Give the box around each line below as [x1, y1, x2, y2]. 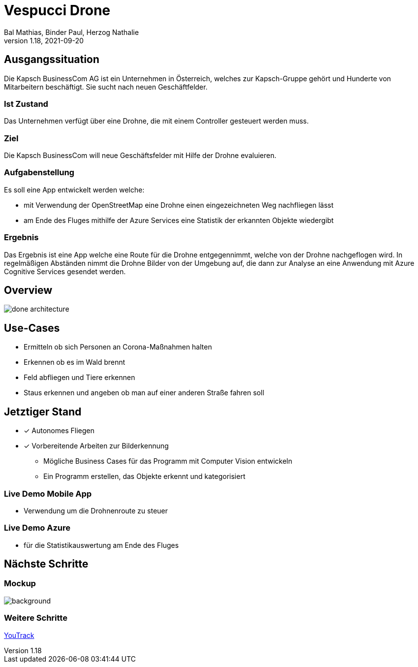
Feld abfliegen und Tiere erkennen [24, 373, 135, 382]
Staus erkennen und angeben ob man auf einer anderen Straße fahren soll [24, 388, 264, 397]
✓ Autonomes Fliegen [24, 426, 95, 435]
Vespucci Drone [4, 2, 111, 19]
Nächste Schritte [4, 558, 89, 571]
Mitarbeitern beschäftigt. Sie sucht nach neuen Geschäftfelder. [4, 82, 208, 91]
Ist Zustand [4, 98, 48, 109]
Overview [4, 284, 53, 297]
